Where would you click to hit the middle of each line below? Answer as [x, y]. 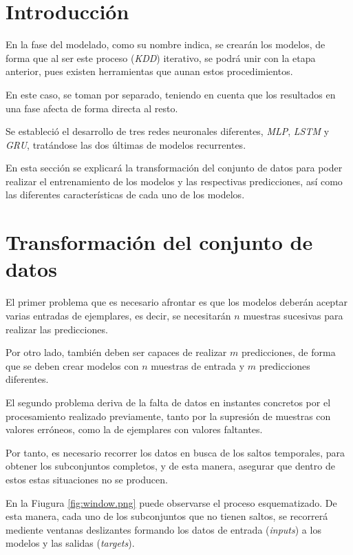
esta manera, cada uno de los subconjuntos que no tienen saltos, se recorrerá [167, 516]
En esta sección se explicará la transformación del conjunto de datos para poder [174, 168]
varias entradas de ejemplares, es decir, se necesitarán [118, 315]
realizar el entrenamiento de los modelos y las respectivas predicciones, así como [174, 181]
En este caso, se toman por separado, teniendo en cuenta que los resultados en [171, 94]
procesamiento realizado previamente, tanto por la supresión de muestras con [168, 416]
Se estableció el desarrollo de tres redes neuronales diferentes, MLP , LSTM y [168, 131]
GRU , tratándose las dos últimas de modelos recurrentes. [126, 144]
